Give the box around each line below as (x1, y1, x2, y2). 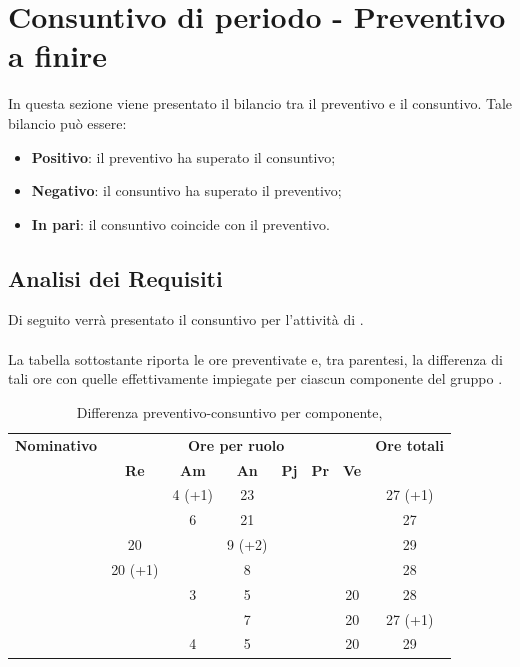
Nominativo (15, 434, 98, 455)
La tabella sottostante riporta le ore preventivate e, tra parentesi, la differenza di (8, 348, 503, 369)
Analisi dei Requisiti (8, 262, 223, 293)
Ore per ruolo (187, 434, 285, 455)
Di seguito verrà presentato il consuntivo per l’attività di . (8, 309, 364, 330)
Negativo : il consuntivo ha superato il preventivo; (31, 180, 342, 201)
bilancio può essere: (8, 112, 127, 133)
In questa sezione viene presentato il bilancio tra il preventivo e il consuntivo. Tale (8, 93, 513, 114)
